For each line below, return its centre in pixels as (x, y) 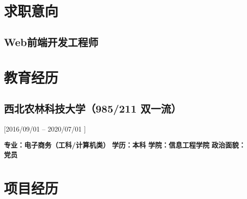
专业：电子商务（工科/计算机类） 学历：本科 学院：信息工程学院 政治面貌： (125, 145)
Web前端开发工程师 (51, 41)
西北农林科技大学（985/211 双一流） (93, 108)
